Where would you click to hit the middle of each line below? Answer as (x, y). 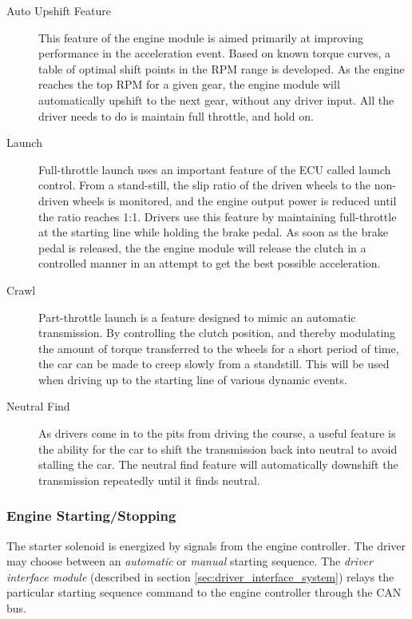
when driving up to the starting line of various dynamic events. (193, 379)
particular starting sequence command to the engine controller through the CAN (204, 592)
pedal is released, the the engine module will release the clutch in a (202, 247)
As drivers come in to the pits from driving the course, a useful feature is (217, 433)
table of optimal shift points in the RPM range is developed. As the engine (222, 68)
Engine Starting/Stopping (91, 516)
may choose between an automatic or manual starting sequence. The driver (190, 561)
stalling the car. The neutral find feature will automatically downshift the (218, 464)
